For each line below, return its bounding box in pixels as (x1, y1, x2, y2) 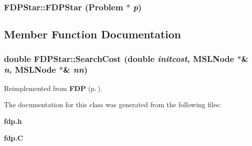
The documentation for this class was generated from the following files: (4, 99, 221, 110)
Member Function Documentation (4, 27, 181, 42)
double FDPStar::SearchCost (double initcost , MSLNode (4, 52, 234, 64)
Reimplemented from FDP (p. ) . (4, 83, 103, 93)
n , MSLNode (4, 63, 56, 76)
